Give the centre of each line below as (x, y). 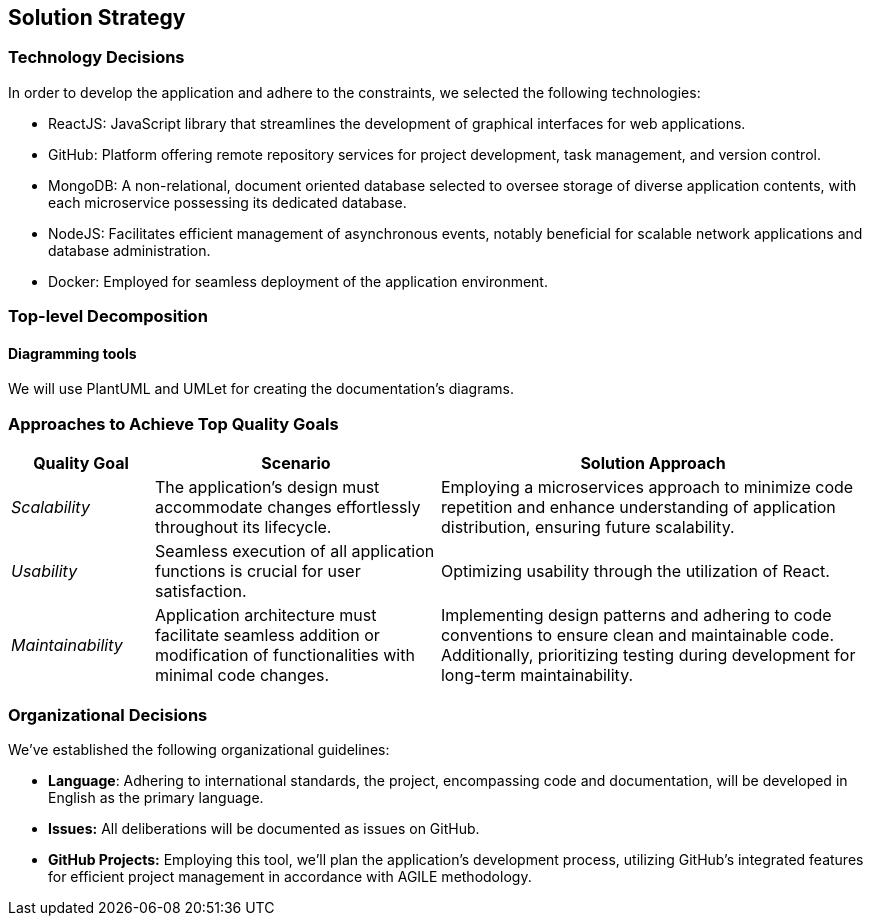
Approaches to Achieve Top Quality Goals (173, 423)
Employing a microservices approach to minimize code (647, 487)
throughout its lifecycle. (243, 527)
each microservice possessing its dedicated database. (227, 202)
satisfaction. (200, 591)
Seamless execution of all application (294, 551)
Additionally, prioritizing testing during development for (648, 655)
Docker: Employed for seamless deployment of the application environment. (298, 281)
